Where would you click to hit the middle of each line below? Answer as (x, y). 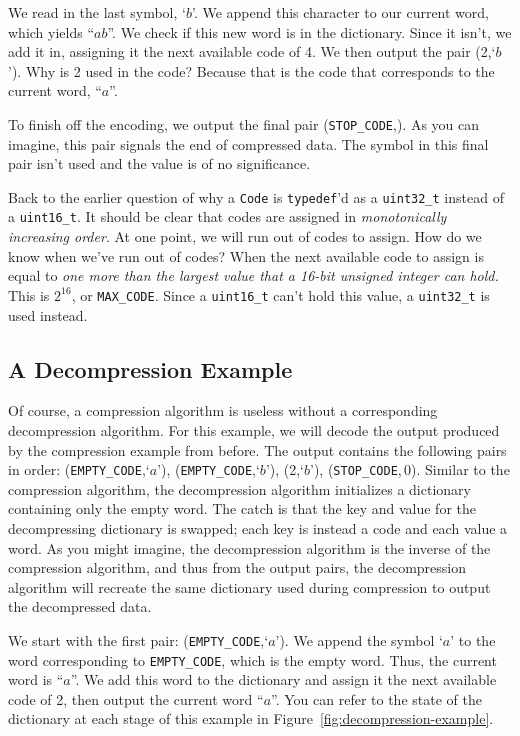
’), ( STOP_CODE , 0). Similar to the (410, 469)
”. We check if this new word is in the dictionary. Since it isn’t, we (309, 31)
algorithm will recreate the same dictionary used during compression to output (249, 586)
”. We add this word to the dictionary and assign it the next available (283, 679)
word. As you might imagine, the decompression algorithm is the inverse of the (249, 547)
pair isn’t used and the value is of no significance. (159, 163)
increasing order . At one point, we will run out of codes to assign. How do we (245, 236)
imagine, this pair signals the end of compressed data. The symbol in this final (248, 143)
